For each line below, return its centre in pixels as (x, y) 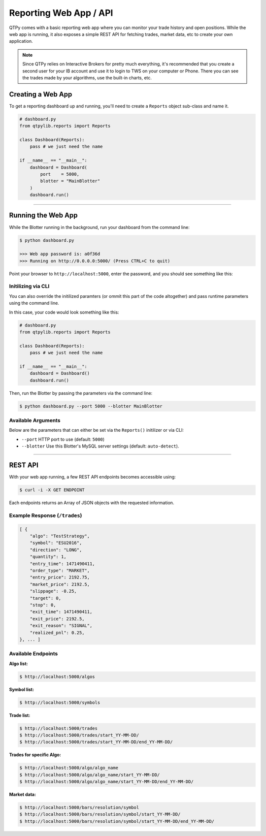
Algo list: (18, 663)
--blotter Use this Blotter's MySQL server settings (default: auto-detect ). (100, 446)
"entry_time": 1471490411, (63, 563)
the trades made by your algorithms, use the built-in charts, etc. (87, 78)
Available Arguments (35, 420)
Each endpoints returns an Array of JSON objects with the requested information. (92, 503)
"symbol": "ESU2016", (56, 543)
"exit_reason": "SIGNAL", (61, 626)
